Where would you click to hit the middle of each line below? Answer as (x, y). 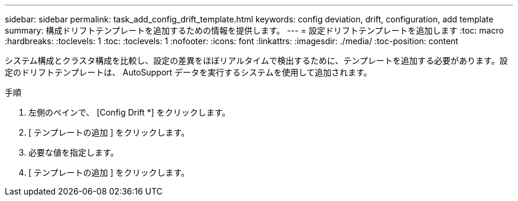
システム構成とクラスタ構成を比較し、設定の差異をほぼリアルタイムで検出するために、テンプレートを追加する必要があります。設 (256, 60)
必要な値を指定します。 (74, 152)
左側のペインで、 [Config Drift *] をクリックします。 (129, 112)
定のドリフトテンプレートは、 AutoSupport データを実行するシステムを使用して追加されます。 (188, 72)
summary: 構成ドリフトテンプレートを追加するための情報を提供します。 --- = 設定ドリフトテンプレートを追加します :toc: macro (254, 30)
